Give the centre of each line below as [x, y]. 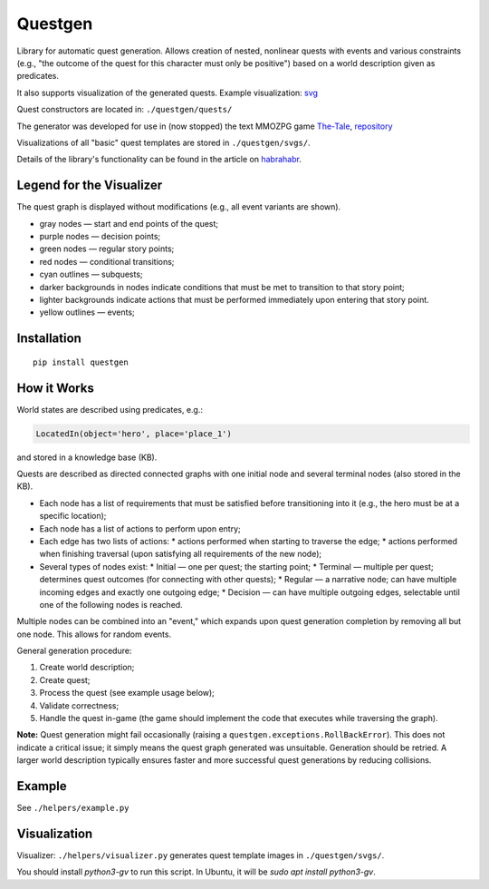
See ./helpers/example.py [73, 808]
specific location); [73, 516]
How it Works [55, 388]
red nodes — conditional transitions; [107, 261]
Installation [49, 339]
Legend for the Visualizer [90, 186]
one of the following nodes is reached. [111, 604]
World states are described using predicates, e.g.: [110, 409]
